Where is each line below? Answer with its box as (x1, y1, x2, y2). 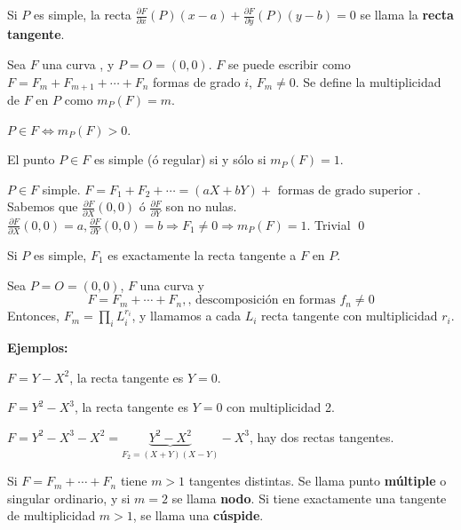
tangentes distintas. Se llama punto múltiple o (188, 471, 447, 490)
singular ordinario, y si (7, 488, 131, 507)
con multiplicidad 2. (227, 398, 335, 416)
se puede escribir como (227, 54, 351, 73)
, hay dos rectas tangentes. (249, 427, 394, 446)
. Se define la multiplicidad (295, 72, 441, 91)
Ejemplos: (7, 337, 68, 356)
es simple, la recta (34, 5, 131, 23)
